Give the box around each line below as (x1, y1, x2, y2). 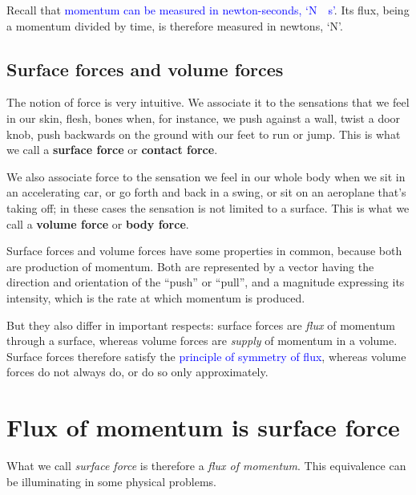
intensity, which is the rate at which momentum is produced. (6, 289, 305, 306)
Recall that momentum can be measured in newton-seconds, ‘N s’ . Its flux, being (6, 2, 410, 18)
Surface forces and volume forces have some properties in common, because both (6, 242, 402, 259)
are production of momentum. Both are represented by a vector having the (6, 258, 374, 274)
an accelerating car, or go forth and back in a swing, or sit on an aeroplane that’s (6, 184, 406, 201)
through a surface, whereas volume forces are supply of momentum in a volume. (6, 332, 398, 349)
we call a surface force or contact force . (6, 141, 218, 158)
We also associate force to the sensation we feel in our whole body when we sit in (6, 168, 406, 185)
